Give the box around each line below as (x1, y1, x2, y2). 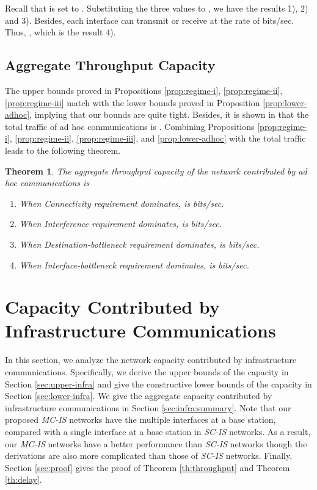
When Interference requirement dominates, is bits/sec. (19, 217, 222, 230)
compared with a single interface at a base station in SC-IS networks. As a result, (5, 425, 311, 438)
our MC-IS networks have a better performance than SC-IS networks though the (5, 437, 307, 450)
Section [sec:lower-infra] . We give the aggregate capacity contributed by (5, 389, 272, 402)
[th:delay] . (5, 473, 42, 486)
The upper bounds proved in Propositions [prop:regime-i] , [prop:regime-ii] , (5, 84, 283, 96)
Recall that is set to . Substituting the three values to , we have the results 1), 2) (5, 2, 308, 14)
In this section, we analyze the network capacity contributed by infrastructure (5, 353, 297, 366)
